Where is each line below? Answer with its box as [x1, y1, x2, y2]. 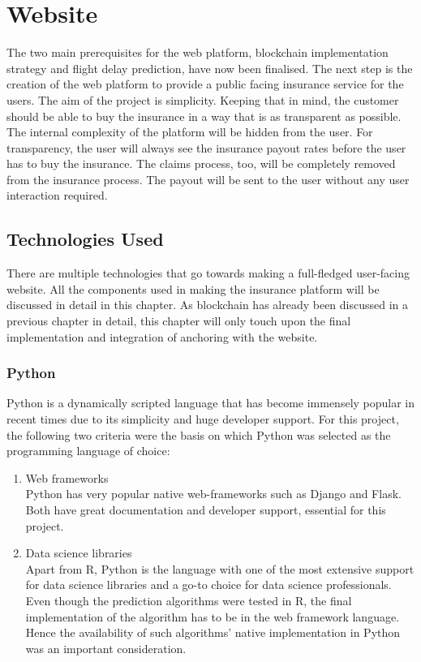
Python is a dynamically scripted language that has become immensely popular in [6, 394, 415, 411]
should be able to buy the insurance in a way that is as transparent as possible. [6, 107, 402, 124]
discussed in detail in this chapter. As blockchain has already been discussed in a [6, 296, 409, 313]
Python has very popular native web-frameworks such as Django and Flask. [25, 485, 402, 502]
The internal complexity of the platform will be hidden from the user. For [6, 123, 373, 140]
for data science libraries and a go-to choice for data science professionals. [25, 576, 392, 593]
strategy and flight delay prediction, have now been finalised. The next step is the [6, 59, 413, 76]
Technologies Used [6, 226, 164, 251]
